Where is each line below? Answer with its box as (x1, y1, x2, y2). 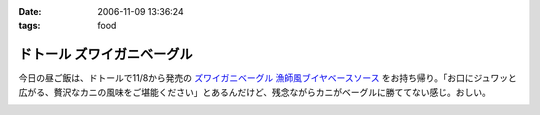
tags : (18, 20, 41, 32)
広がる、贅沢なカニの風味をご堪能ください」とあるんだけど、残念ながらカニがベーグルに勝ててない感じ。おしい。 (18, 86, 492, 98)
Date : (18, 6, 42, 17)
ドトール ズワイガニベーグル (18, 46, 193, 63)
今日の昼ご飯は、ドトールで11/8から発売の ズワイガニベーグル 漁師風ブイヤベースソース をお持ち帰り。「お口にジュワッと (18, 72, 517, 84)
